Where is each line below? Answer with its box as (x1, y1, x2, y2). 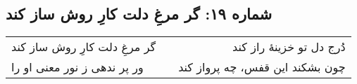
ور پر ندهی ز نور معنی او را (11, 59, 144, 76)
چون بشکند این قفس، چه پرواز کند (178, 59, 346, 76)
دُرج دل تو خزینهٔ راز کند (232, 38, 346, 55)
